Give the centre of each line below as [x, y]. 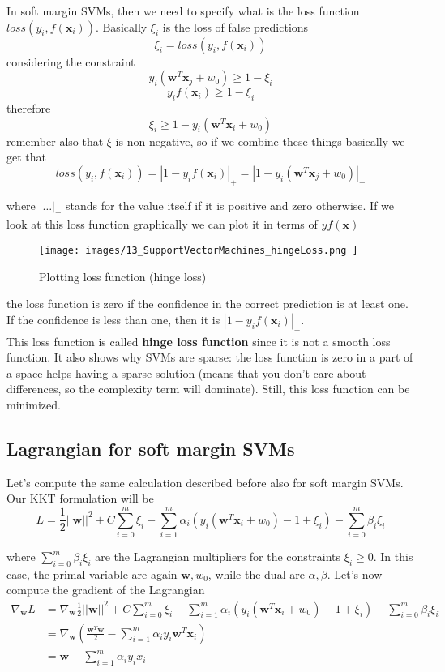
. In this [393, 556]
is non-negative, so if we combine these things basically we [260, 141]
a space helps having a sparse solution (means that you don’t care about [186, 372]
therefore [29, 107]
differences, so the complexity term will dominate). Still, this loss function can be [208, 389]
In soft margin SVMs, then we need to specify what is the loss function [183, 11]
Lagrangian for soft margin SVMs [151, 448]
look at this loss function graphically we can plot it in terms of [162, 224]
